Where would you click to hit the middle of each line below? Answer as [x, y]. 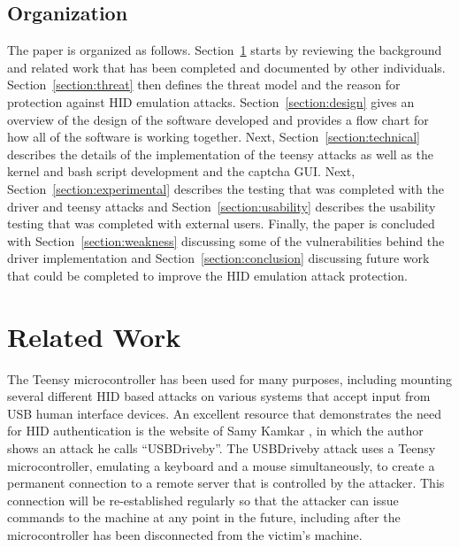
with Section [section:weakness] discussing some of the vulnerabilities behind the [226, 240]
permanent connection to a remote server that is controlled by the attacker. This [226, 483]
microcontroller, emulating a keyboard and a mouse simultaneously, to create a [221, 465]
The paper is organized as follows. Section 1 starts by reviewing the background [225, 50]
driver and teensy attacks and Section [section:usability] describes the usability [222, 206]
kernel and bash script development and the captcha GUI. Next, [181, 171]
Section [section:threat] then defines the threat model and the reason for [204, 85]
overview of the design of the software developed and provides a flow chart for [218, 119]
